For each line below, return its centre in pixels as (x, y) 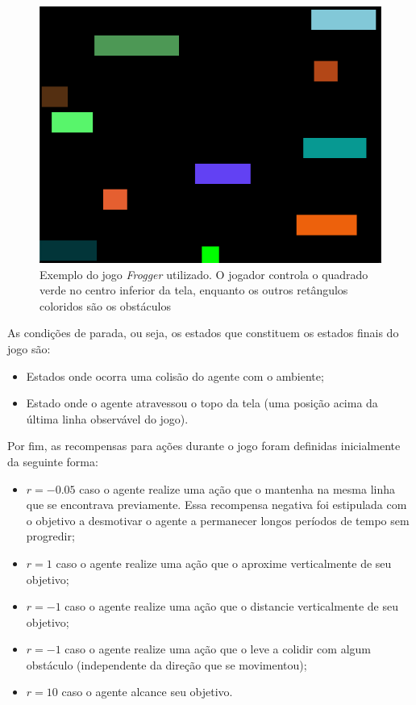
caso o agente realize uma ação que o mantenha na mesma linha (237, 488)
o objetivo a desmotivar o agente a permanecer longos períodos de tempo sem (218, 520)
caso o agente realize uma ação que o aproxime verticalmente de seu (224, 563)
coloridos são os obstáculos (105, 305)
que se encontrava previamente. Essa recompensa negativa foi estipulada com (216, 505)
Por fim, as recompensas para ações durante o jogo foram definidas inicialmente (204, 446)
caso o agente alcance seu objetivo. (147, 692)
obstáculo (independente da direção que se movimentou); (166, 664)
